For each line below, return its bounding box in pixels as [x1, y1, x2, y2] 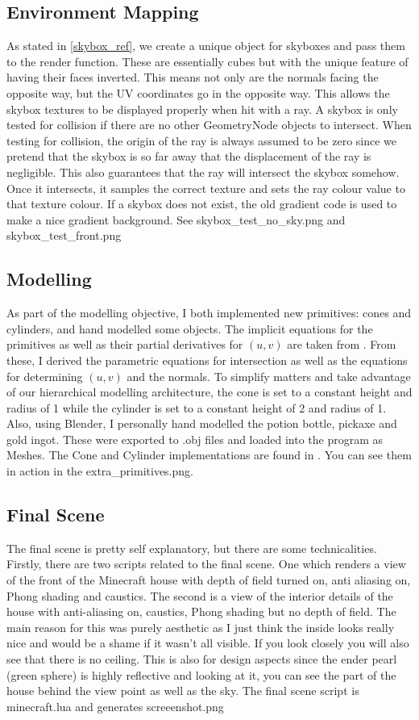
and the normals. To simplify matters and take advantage [127, 367, 411, 384]
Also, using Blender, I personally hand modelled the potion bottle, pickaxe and [6, 415, 397, 432]
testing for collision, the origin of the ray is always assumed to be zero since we [6, 132, 397, 149]
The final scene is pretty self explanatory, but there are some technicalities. [6, 539, 377, 556]
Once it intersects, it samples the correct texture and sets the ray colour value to [6, 179, 405, 196]
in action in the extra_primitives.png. [6, 463, 193, 479]
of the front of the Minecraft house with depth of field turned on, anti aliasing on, [6, 571, 411, 588]
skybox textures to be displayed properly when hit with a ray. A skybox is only [6, 100, 398, 117]
